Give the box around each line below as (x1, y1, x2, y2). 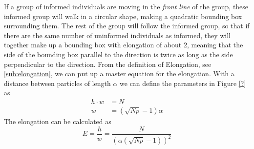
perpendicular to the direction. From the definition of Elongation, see (4, 59, 212, 69)
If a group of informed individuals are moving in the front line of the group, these (4, 1, 249, 11)
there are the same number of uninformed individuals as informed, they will (4, 30, 231, 40)
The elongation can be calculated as (4, 116, 111, 126)
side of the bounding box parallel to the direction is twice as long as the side (4, 49, 233, 59)
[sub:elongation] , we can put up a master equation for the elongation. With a (4, 68, 234, 79)
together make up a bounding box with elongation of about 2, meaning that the (4, 40, 243, 50)
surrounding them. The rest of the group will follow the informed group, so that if (4, 21, 250, 31)
